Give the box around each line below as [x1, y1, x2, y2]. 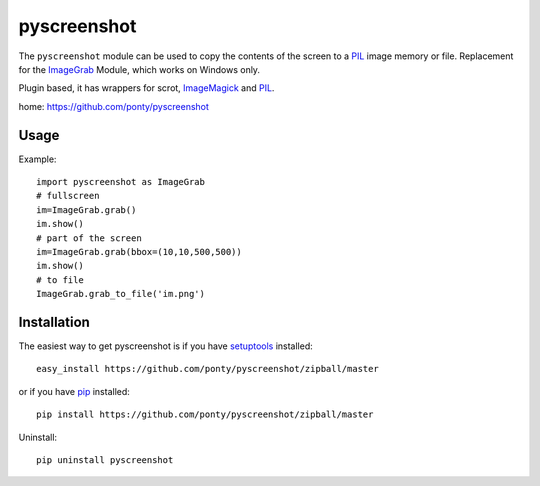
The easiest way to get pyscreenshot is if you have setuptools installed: [18, 340, 314, 352]
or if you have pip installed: [18, 385, 130, 397]
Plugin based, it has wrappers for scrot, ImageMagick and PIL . [18, 82, 275, 94]
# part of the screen [36, 232, 142, 244]
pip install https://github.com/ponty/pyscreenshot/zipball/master [36, 409, 374, 420]
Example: [18, 153, 57, 165]
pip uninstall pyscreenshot [36, 455, 174, 465]
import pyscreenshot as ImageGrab [36, 176, 205, 188]
